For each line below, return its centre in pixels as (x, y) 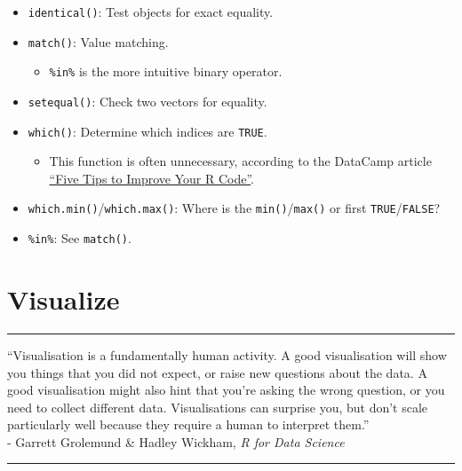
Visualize (64, 298)
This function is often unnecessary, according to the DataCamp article (240, 161)
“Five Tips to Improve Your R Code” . (151, 178)
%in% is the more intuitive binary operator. (166, 71)
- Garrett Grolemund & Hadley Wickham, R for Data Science (176, 441)
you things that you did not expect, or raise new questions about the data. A (217, 372)
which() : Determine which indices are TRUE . (147, 131)
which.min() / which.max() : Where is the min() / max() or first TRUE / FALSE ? (234, 208)
